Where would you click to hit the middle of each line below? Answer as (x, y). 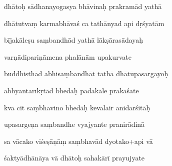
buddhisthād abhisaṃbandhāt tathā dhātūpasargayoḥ (86, 73)
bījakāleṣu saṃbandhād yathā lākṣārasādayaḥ (74, 40)
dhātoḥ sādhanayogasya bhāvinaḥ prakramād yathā (83, 6)
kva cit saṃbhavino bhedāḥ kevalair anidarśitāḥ (77, 107)
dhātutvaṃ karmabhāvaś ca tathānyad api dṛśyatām (84, 23)
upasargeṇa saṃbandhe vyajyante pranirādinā (74, 124)
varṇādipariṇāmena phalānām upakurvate (68, 56)
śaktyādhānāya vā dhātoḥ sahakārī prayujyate (74, 158)
